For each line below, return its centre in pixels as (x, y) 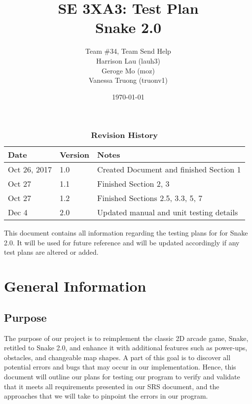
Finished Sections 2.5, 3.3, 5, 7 (150, 198)
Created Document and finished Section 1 (169, 169)
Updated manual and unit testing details (168, 212)
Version (74, 155)
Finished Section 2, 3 (133, 184)
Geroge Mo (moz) (128, 70)
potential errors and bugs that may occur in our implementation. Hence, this (120, 367)
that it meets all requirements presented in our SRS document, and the (112, 386)
